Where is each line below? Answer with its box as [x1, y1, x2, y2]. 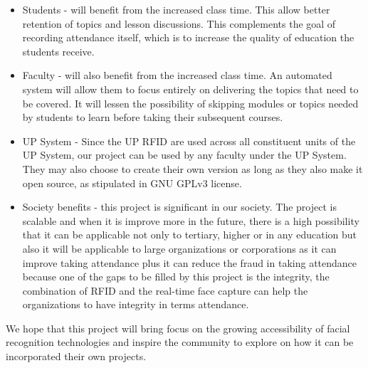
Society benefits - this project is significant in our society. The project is [22, 199, 337, 214]
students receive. [22, 43, 95, 58]
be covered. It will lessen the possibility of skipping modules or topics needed [22, 95, 359, 110]
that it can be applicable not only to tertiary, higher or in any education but [22, 227, 357, 242]
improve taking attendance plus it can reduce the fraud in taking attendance [22, 255, 357, 270]
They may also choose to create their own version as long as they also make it [22, 161, 363, 176]
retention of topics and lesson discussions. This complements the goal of [22, 16, 336, 31]
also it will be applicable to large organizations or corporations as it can [22, 241, 337, 256]
